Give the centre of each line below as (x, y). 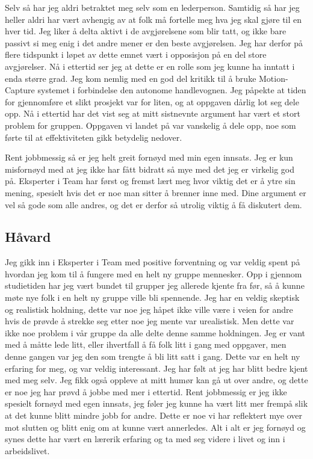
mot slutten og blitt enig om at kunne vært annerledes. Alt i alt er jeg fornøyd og (155, 427)
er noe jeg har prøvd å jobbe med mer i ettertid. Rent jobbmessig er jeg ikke (146, 391)
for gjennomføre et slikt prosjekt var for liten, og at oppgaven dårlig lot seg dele (152, 101)
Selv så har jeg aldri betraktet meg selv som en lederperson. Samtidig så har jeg (152, 7)
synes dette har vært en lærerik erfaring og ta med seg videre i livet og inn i (145, 439)
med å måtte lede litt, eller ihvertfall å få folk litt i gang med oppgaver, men (146, 344)
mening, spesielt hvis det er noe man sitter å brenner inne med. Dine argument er (156, 192)
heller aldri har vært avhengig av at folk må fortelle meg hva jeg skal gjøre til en (153, 19)
